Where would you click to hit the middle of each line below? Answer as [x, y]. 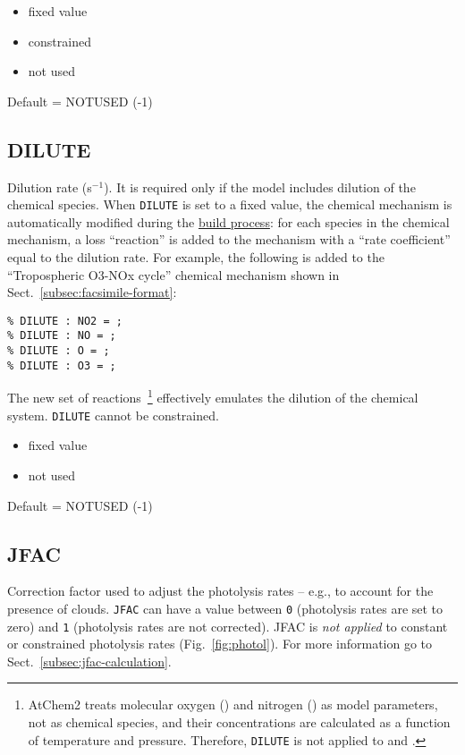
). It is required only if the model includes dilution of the [260, 187]
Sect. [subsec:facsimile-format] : [92, 292]
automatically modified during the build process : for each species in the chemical [228, 221]
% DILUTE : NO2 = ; [65, 321]
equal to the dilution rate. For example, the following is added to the [196, 257]
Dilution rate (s [50, 187]
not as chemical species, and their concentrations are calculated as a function [239, 722]
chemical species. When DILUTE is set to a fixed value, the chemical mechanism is [230, 204]
